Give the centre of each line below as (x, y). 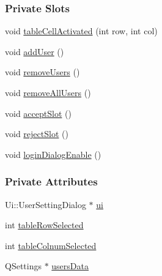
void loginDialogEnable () (53, 154)
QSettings (23, 266)
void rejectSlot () (37, 134)
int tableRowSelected (44, 225)
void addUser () (35, 51)
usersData (70, 266)
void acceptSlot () (38, 113)
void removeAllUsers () (48, 92)
